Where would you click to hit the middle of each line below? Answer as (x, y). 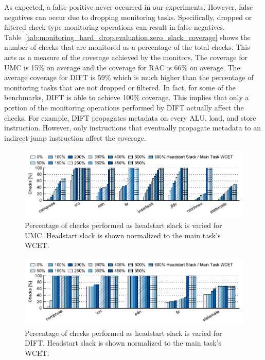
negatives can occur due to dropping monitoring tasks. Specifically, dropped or (128, 17)
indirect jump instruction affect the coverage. (75, 137)
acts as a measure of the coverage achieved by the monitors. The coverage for (126, 57)
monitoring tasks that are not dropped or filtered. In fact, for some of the (120, 87)
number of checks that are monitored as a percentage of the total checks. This (127, 47)
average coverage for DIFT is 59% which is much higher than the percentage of (129, 77)
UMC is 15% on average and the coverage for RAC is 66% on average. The (122, 67)
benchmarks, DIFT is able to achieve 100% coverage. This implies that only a (127, 97)
